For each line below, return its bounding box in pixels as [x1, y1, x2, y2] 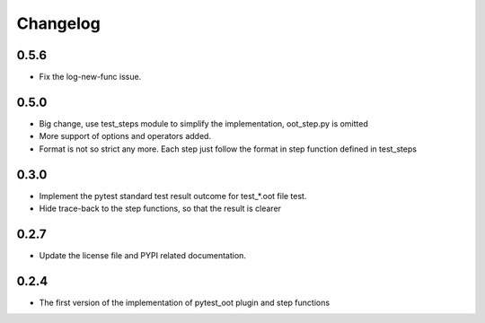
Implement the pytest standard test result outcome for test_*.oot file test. [39, 190, 307, 201]
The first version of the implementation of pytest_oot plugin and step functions [39, 297, 331, 308]
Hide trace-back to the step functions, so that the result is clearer [39, 203, 282, 214]
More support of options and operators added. [39, 131, 211, 142]
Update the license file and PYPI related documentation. [39, 249, 247, 260]
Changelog [16, 13, 101, 33]
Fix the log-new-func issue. [39, 72, 142, 83]
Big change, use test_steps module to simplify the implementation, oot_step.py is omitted [39, 118, 368, 129]
